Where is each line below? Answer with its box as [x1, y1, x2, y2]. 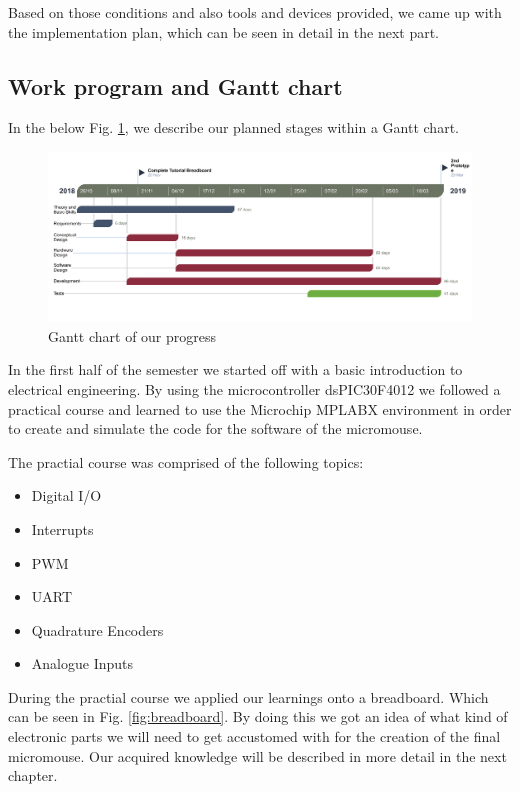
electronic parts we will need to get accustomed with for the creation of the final [8, 726, 501, 747]
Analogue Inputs [31, 653, 134, 674]
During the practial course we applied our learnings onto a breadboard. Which [8, 686, 489, 707]
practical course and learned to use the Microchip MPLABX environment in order [8, 398, 512, 419]
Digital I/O [31, 485, 102, 506]
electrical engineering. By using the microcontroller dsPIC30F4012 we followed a [8, 378, 501, 399]
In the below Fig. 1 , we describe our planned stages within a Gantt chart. [8, 117, 459, 138]
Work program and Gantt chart [8, 70, 343, 101]
